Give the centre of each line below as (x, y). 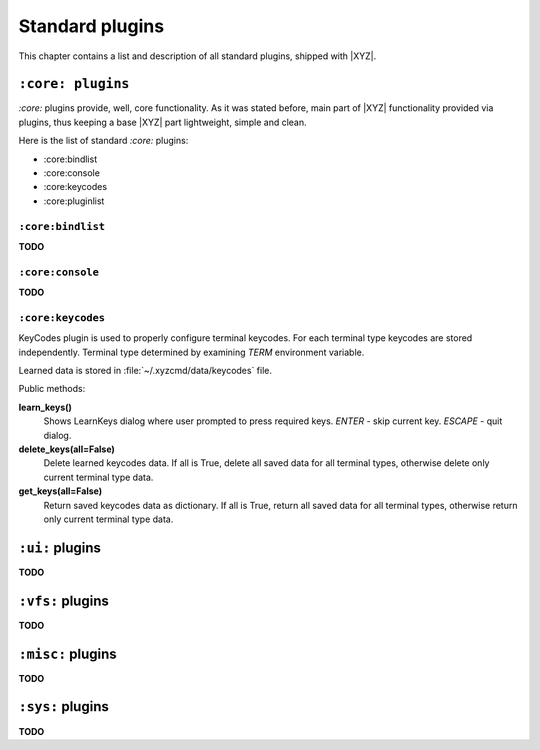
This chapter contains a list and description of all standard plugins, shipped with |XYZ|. (197, 56)
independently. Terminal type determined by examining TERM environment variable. (191, 352)
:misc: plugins (67, 653)
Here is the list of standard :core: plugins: (103, 141)
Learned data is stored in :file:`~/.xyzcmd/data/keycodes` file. (145, 370)
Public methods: (52, 389)
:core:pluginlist (74, 201)
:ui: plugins (60, 547)
